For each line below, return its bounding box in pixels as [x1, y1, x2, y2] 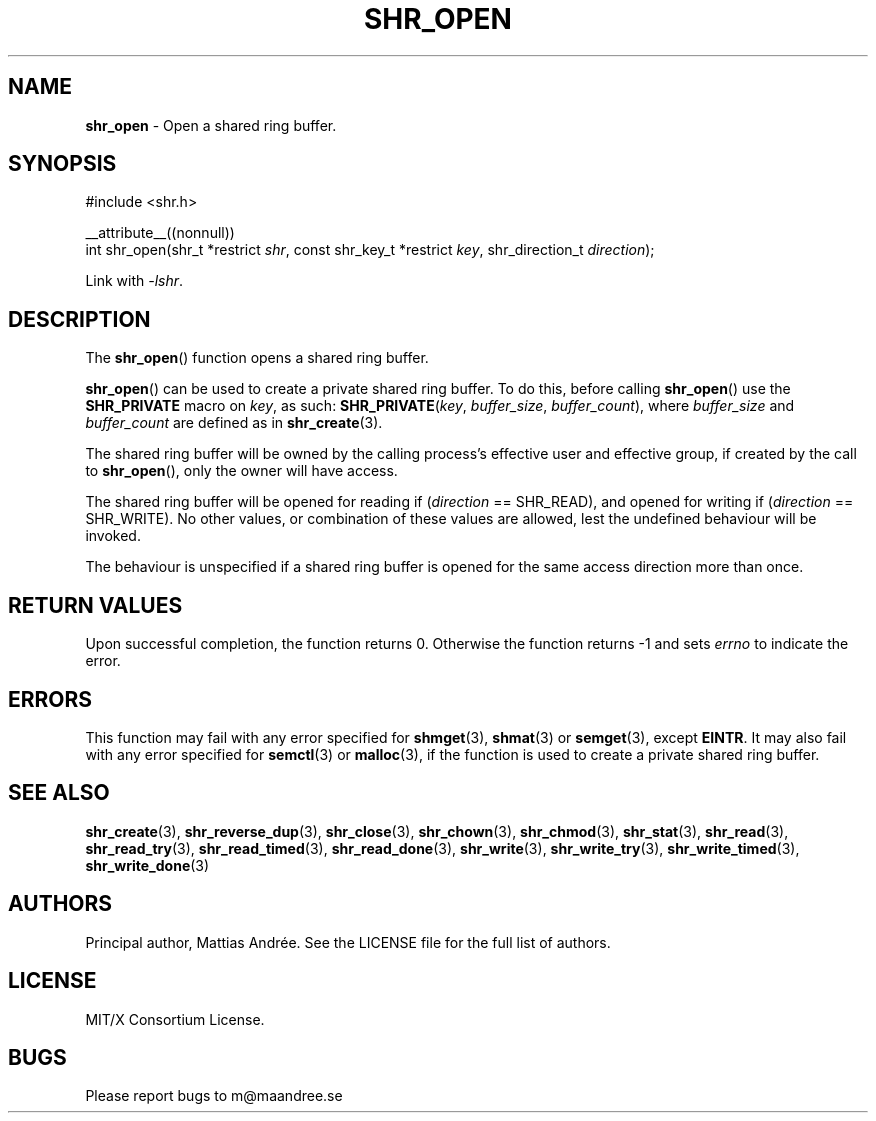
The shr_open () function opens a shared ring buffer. [85, 349, 429, 367]
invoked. [85, 527, 141, 545]
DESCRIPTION [8, 306, 151, 332]
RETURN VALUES [8, 592, 183, 618]
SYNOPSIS [8, 151, 117, 177]
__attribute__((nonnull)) [85, 224, 235, 242]
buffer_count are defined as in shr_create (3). [85, 414, 383, 432]
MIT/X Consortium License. [85, 1010, 265, 1028]
